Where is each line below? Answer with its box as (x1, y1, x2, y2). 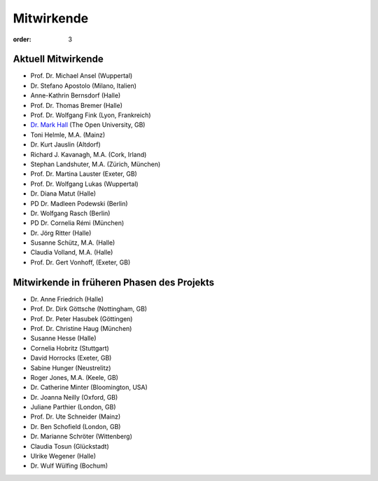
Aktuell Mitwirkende (13, 53, 104, 65)
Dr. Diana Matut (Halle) (30, 189, 97, 198)
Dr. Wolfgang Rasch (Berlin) (30, 209, 111, 217)
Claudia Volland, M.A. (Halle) (30, 248, 113, 257)
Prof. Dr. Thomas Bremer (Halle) (30, 101, 122, 109)
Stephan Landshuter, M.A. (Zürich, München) (30, 160, 161, 168)
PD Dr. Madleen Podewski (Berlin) (30, 199, 129, 208)
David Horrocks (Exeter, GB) (30, 354, 112, 363)
